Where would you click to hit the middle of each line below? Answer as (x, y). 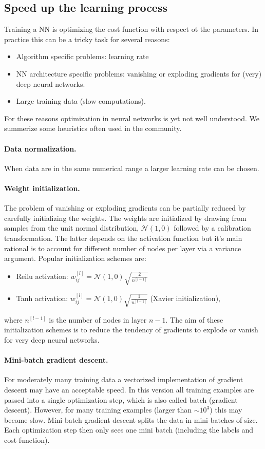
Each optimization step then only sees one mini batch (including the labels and (129, 430)
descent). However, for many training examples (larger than (98, 410)
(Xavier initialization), (185, 298)
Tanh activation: (42, 298)
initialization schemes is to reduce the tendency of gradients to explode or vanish (131, 330)
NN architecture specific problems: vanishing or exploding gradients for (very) (139, 73)
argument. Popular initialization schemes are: (75, 258)
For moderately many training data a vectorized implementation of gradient (124, 379)
